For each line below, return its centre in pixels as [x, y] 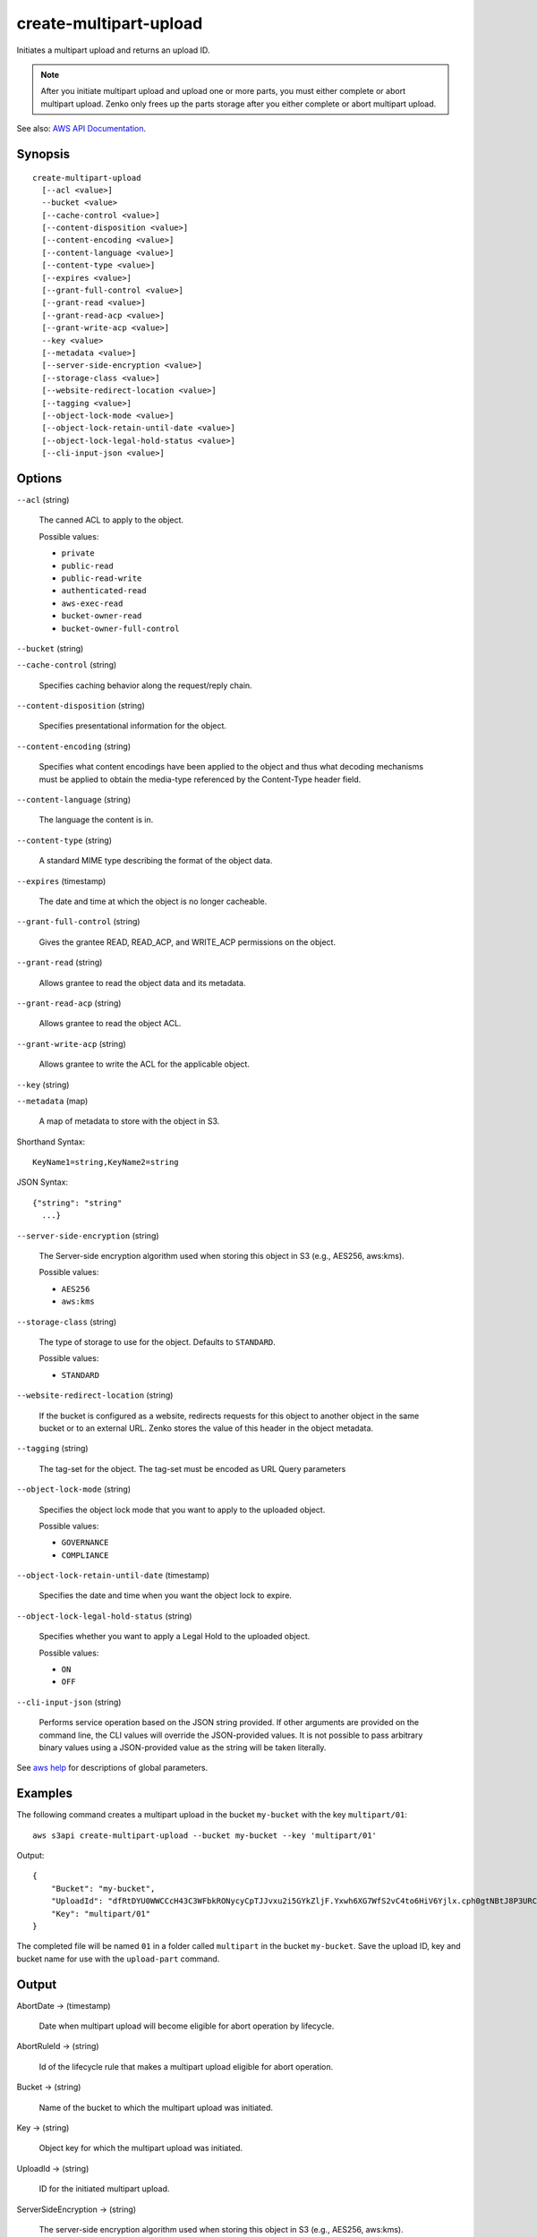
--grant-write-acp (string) [72, 1043]
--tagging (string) [52, 1449]
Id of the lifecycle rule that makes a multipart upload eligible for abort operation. [186, 2066]
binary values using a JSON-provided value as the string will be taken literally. [183, 1747]
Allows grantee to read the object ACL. [110, 1024]
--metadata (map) [52, 1101]
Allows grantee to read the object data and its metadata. [142, 982]
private [78, 553]
